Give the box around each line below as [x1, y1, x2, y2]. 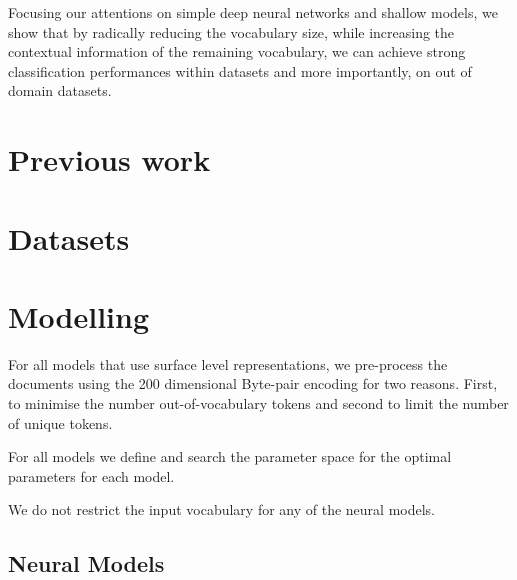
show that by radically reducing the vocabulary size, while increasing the [8, 21, 455, 42]
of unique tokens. [8, 412, 113, 433]
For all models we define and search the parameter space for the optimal [8, 446, 452, 467]
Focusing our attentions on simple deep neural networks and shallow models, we [8, 2, 498, 22]
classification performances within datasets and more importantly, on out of [8, 60, 472, 81]
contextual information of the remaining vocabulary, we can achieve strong [8, 41, 466, 62]
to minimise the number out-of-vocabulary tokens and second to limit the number [8, 393, 509, 414]
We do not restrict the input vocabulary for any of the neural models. [8, 499, 435, 520]
